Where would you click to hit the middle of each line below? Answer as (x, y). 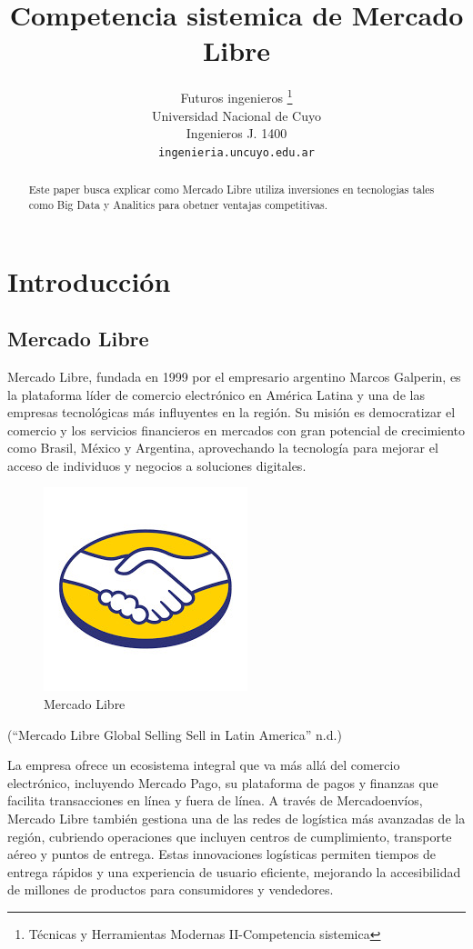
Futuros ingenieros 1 (236, 96)
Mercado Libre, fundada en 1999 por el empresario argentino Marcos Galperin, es (234, 376)
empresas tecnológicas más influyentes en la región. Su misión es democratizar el (231, 412)
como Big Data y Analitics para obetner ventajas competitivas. (178, 204)
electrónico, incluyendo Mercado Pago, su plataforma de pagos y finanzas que (223, 782)
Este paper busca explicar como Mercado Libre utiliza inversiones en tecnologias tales (231, 190)
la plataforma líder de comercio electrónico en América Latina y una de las (216, 394)
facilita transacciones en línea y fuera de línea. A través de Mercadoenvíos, (215, 800)
